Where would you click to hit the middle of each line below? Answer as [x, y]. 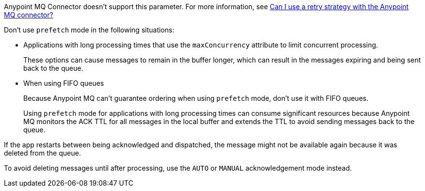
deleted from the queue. [42, 153]
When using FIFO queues [64, 83]
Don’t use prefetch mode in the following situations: [89, 30]
